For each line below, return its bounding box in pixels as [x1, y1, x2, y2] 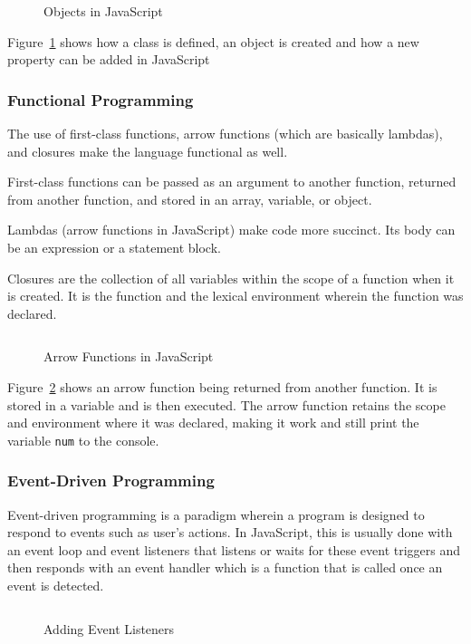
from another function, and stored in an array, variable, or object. [7, 189, 372, 208]
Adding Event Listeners [43, 619, 175, 638]
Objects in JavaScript [43, 2, 163, 20]
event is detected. [7, 575, 104, 594]
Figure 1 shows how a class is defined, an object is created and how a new [7, 32, 419, 51]
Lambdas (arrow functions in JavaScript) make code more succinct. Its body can [7, 220, 456, 239]
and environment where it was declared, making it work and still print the [7, 413, 419, 432]
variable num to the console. [7, 430, 159, 449]
